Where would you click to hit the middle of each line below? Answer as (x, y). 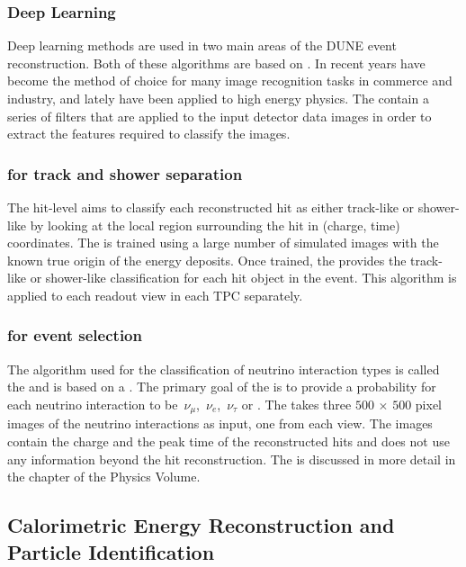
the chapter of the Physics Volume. (104, 477)
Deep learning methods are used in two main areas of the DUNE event (202, 45)
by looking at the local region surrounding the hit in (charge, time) (215, 225)
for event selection (75, 335)
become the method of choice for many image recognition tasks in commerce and (230, 81)
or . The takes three (296, 404)
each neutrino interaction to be (93, 404)
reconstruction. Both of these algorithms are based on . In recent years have (216, 63)
